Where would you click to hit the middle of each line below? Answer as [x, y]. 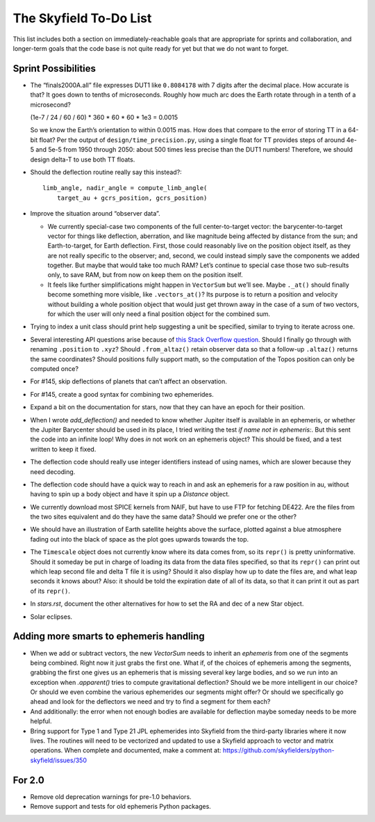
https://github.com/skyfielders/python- [278, 750]
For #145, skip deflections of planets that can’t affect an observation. [128, 381]
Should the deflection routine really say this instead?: [106, 172]
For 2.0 [28, 780]
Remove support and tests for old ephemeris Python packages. [120, 807]
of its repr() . [50, 591]
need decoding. [53, 472]
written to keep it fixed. [63, 449]
